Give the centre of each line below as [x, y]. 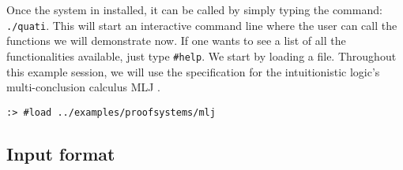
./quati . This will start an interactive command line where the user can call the [202, 25]
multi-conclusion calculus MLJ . [84, 87]
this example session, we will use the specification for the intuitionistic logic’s [193, 71]
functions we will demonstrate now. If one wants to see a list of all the [176, 41]
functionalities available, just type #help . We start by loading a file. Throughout [201, 55]
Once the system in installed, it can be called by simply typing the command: [194, 9]
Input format [61, 153]
